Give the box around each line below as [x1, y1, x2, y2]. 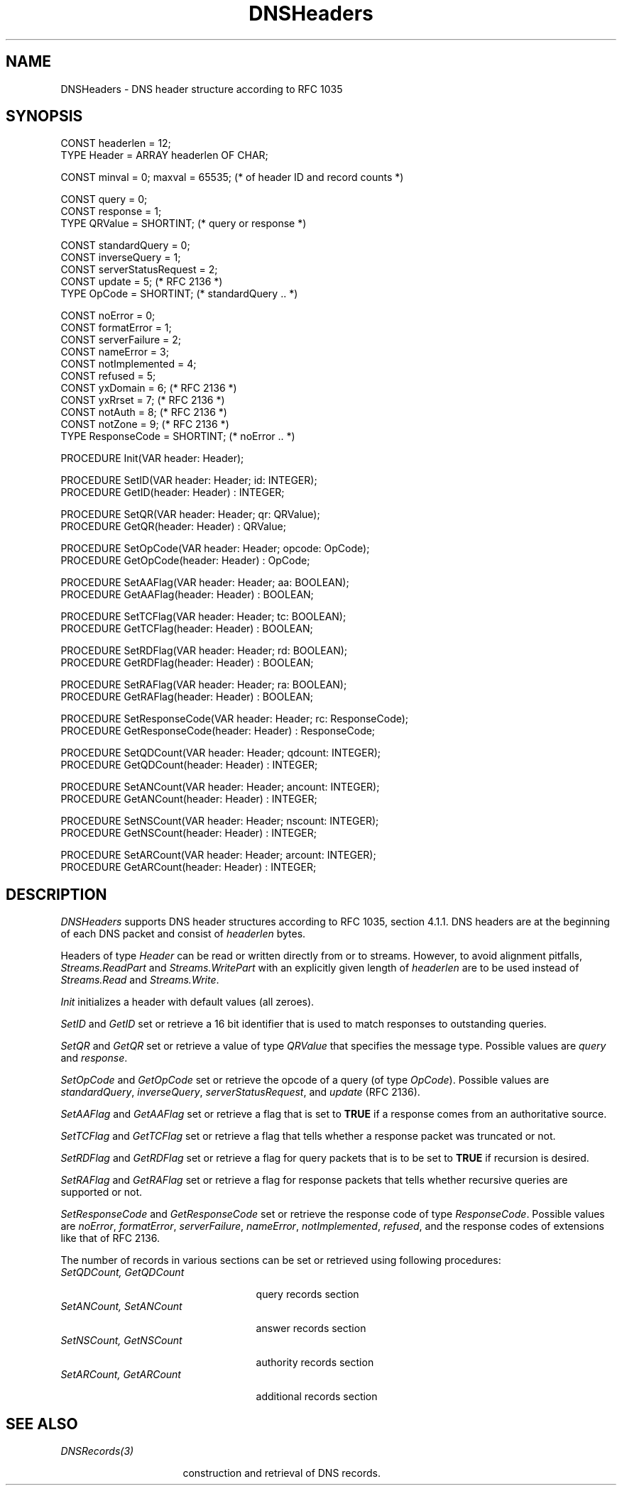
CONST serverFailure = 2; [60, 334, 181, 346]
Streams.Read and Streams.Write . [60, 974, 219, 986]
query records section [256, 1288, 359, 1301]
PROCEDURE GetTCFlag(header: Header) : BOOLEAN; [60, 622, 313, 635]
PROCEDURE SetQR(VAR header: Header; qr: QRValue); [60, 508, 320, 521]
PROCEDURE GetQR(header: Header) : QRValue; [60, 520, 286, 533]
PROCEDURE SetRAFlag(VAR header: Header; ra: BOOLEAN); [60, 678, 347, 691]
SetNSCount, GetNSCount [60, 1334, 182, 1347]
